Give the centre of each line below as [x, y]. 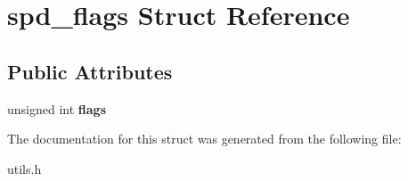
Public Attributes [90, 71]
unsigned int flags [57, 108]
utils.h [24, 168]
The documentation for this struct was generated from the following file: [204, 139]
